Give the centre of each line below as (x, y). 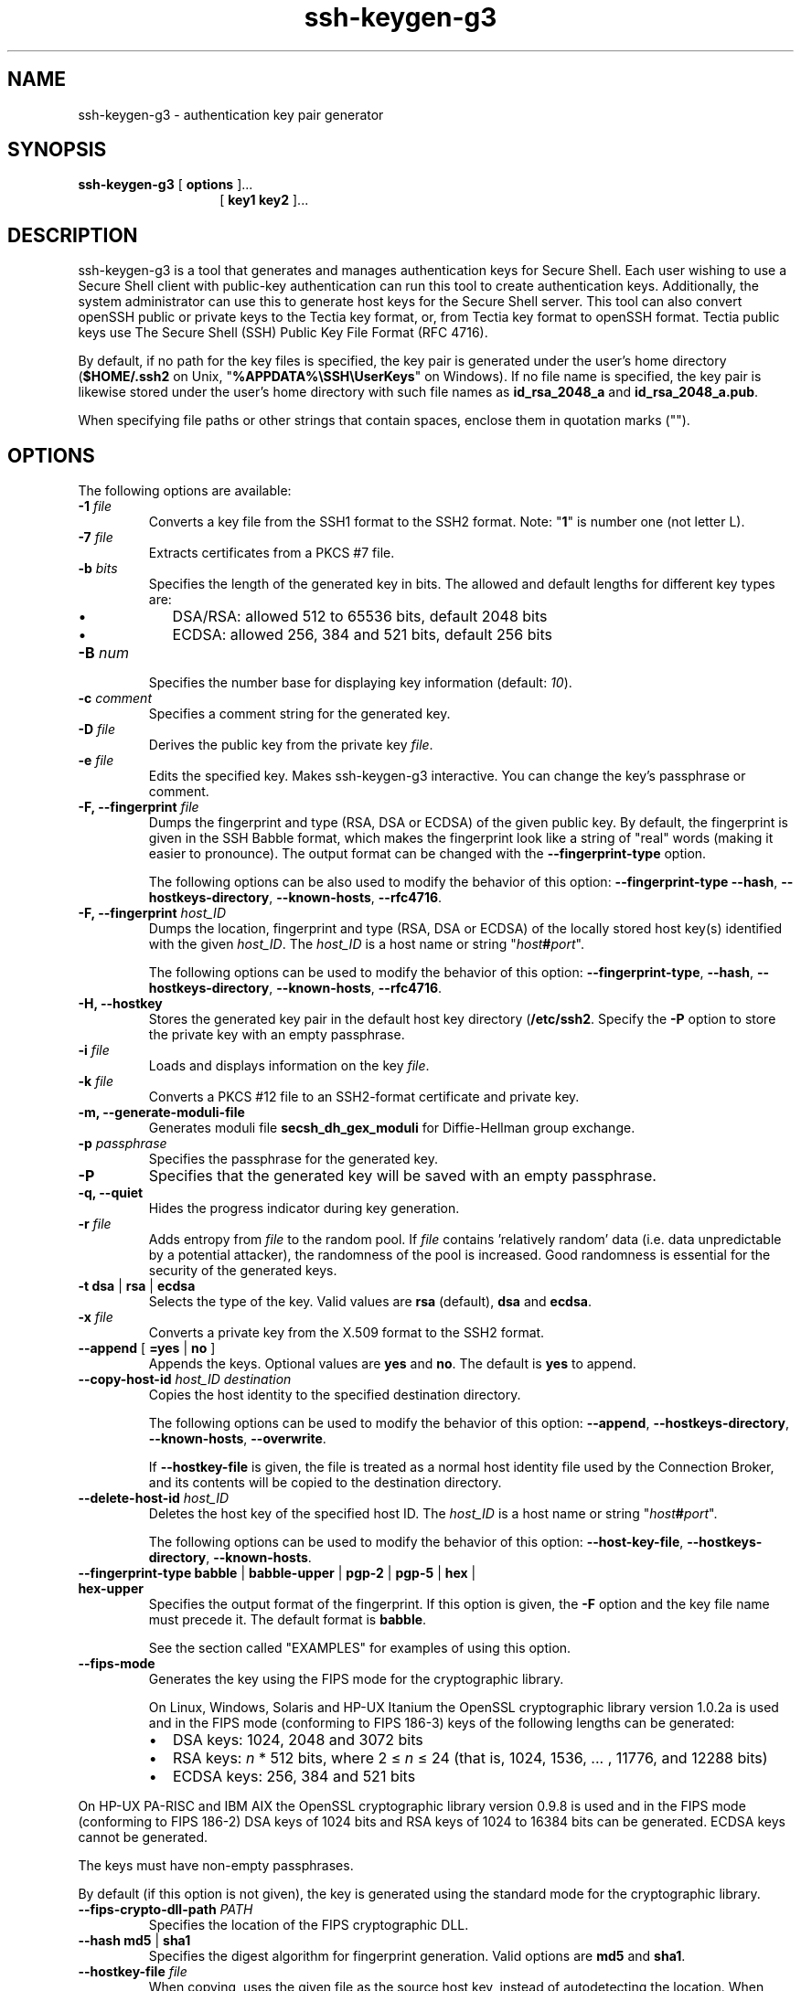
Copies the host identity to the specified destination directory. (335, 1395)
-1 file (95, 506)
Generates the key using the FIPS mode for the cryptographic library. (356, 1679)
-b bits (98, 569)
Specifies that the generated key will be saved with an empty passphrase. (402, 1176)
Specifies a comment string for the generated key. (299, 714)
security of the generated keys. (243, 1271)
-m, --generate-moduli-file (161, 1113)
